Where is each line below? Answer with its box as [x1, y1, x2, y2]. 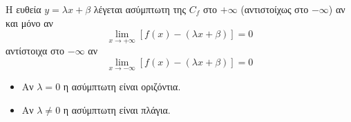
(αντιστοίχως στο [240, 2, 309, 16]
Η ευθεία [6, 2, 41, 16]
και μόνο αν [6, 15, 53, 30]
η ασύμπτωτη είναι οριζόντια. [63, 79, 181, 94]
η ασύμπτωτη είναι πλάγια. [63, 102, 171, 116]
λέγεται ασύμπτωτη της [93, 2, 186, 16]
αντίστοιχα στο [6, 43, 65, 58]
